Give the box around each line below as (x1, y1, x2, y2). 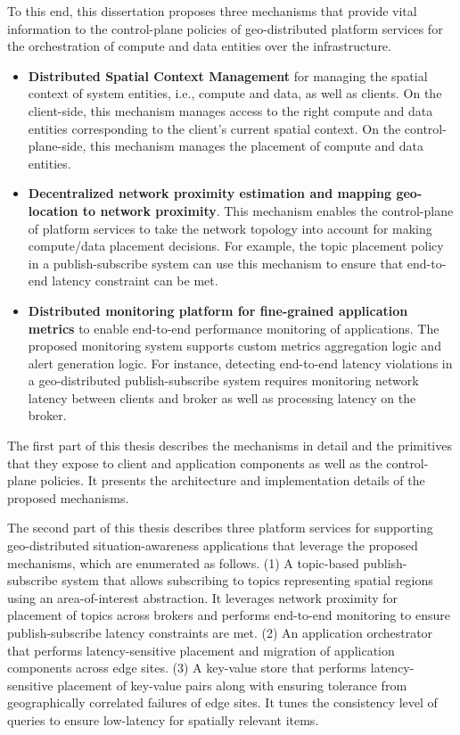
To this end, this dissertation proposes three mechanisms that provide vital (7, 2, 417, 20)
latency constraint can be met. (52, 271, 218, 290)
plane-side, (28, 136, 86, 155)
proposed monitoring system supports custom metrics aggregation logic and (28, 336, 441, 355)
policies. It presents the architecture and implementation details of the (40, 471, 425, 490)
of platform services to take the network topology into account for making (28, 219, 432, 237)
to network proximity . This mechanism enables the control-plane (82, 201, 454, 219)
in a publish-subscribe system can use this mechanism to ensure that (28, 253, 404, 272)
